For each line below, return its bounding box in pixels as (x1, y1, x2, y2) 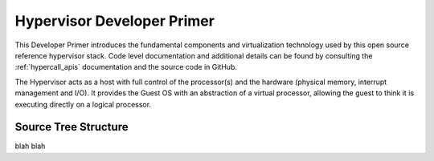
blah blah (14, 141, 46, 151)
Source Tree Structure (14, 120, 129, 134)
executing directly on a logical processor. (14, 99, 152, 109)
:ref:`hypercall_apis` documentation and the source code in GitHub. (14, 62, 237, 72)
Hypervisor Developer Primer (14, 12, 215, 30)
